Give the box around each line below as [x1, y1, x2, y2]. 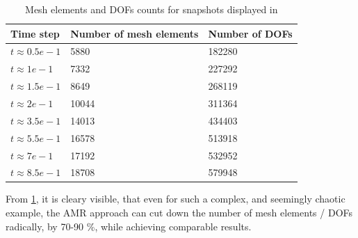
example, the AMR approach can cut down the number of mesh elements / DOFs [6, 205, 353, 220]
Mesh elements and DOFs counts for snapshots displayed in [25, 2, 278, 16]
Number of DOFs [208, 26, 293, 40]
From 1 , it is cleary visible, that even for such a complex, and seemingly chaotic [6, 191, 345, 206]
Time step [10, 26, 60, 40]
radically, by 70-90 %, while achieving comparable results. [6, 219, 252, 233]
